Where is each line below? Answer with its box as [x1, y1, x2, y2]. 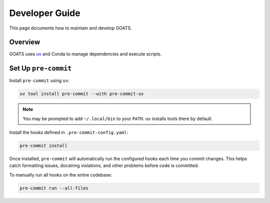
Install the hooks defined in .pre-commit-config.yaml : [9, 129, 128, 135]
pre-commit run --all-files [19, 185, 88, 191]
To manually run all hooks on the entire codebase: [9, 171, 112, 177]
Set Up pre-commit [9, 64, 72, 72]
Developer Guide [9, 7, 80, 18]
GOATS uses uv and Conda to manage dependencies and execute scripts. [9, 51, 162, 57]
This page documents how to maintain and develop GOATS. [9, 25, 132, 31]
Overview [9, 38, 40, 46]
